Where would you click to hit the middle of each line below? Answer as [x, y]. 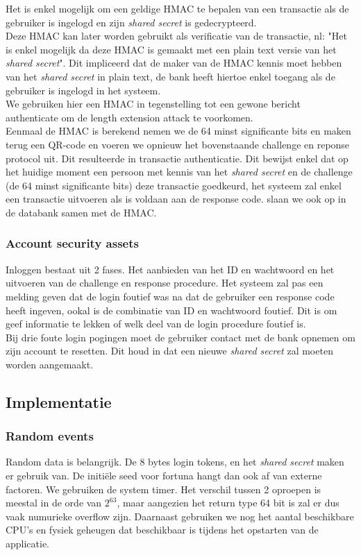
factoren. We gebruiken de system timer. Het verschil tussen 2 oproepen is [163, 489]
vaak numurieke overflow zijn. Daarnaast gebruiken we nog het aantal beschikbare [180, 516]
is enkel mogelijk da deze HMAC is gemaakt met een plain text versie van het [171, 49]
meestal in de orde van [54, 503]
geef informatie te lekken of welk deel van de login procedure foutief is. [156, 324]
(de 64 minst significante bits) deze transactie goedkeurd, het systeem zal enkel [174, 185]
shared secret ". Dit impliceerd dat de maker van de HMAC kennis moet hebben [174, 63]
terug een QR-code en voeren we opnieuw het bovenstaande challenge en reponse [178, 144]
